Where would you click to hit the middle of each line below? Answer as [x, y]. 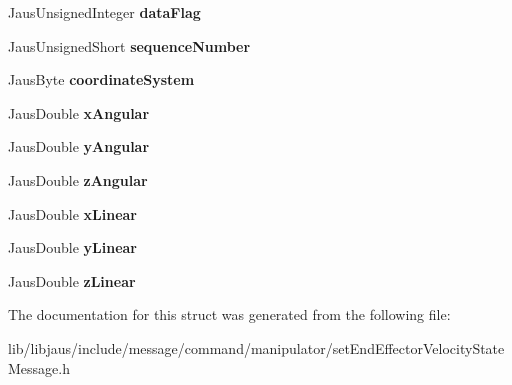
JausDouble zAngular [78, 179]
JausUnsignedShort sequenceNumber [129, 45]
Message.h [39, 367]
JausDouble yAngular [79, 146]
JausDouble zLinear [72, 280]
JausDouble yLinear [72, 247]
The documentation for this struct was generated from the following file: [229, 314]
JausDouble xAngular [79, 112]
